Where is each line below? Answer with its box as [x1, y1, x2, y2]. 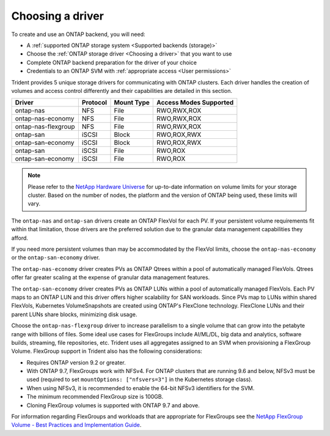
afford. [11, 234, 29, 242]
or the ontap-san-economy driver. [11, 254, 100, 261]
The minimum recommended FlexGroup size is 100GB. [26, 393, 164, 401]
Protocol [81, 98, 107, 107]
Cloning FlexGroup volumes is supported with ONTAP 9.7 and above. [26, 401, 200, 409]
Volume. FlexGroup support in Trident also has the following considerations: [11, 347, 203, 355]
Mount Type [114, 98, 150, 107]
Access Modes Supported [156, 98, 234, 107]
